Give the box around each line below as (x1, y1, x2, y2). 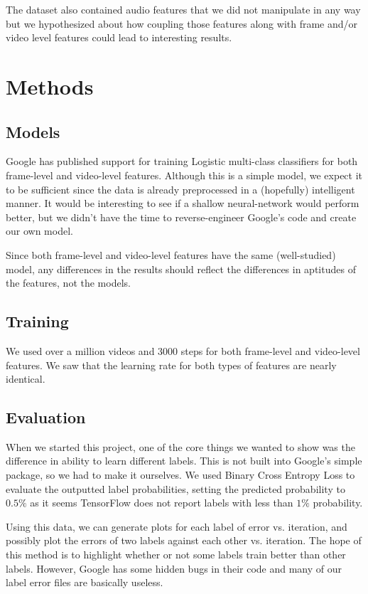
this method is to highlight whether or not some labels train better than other (6, 547, 346, 562)
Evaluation (6, 406, 86, 428)
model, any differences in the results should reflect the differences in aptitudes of (6, 261, 356, 276)
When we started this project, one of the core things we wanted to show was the (6, 439, 355, 454)
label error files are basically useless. (6, 575, 163, 590)
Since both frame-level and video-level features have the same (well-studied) (6, 247, 336, 262)
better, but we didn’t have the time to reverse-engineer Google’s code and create (6, 209, 357, 224)
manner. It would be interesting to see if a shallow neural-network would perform (6, 196, 359, 211)
